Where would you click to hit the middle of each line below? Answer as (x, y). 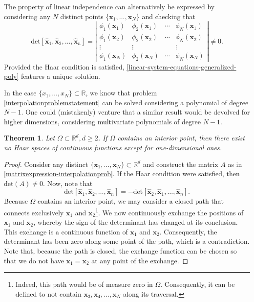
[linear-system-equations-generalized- (181, 66)
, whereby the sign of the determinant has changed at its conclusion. (136, 222)
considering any (27, 16)
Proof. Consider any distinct (46, 164)
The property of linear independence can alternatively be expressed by (109, 6)
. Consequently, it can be (198, 284)
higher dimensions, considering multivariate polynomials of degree (102, 121)
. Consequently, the (188, 231)
